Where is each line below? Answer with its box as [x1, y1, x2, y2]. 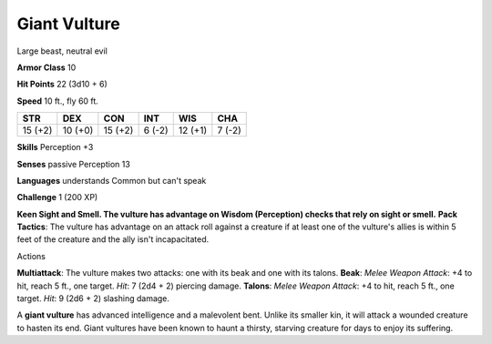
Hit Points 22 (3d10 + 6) [16, 78, 108, 90]
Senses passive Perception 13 [16, 158, 131, 169]
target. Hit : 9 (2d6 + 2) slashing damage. [16, 293, 170, 304]
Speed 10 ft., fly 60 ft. [16, 96, 99, 106]
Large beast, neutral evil [16, 46, 108, 56]
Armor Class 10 [16, 62, 77, 73]
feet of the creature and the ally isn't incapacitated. [16, 234, 210, 245]
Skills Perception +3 [16, 142, 94, 153]
